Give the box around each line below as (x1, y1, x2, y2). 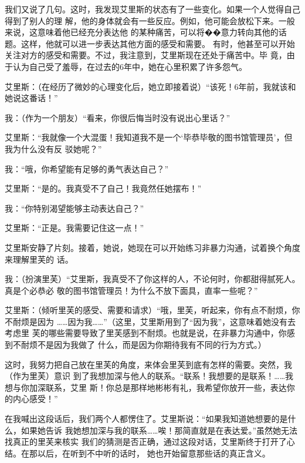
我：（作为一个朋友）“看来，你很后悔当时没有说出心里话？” (5, 111, 231, 123)
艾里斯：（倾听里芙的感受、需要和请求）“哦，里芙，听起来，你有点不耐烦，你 (5, 304, 300, 316)
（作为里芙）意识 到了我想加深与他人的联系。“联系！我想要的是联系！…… (5, 370, 286, 382)
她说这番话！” (5, 92, 58, 104)
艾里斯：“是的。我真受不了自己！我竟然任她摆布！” (5, 182, 202, 194)
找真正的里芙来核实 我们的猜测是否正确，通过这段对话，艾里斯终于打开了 (5, 435, 287, 448)
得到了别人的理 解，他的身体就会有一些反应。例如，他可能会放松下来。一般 (5, 14, 295, 26)
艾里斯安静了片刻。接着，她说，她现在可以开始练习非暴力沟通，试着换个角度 (5, 241, 300, 253)
